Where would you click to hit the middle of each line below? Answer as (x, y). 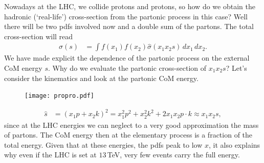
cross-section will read (39, 36)
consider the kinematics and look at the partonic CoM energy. (101, 78)
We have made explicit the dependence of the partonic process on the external (127, 58)
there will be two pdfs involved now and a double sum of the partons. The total (129, 26)
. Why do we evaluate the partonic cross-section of (127, 68)
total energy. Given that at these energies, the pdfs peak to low (103, 144)
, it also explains (235, 144)
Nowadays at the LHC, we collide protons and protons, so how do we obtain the (130, 6)
